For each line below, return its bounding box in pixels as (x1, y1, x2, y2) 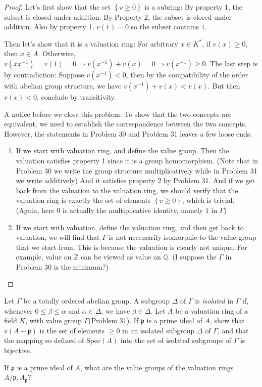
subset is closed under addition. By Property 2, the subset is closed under (4, 11, 232, 22)
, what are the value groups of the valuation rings (80, 362, 234, 372)
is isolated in (195, 295, 234, 306)
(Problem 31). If (88, 315, 139, 326)
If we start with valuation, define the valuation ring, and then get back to (16, 222, 244, 232)
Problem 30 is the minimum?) (16, 261, 109, 272)
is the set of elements (39, 325, 105, 335)
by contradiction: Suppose (4, 69, 84, 79)
